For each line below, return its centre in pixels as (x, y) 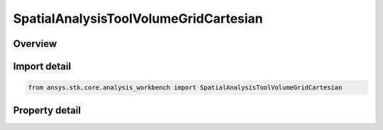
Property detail (47, 110)
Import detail (42, 66)
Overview (35, 44)
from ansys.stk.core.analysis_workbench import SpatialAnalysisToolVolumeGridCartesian (185, 88)
